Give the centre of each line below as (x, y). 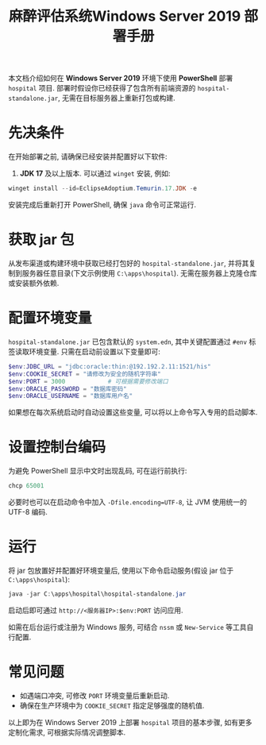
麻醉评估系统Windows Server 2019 (125, 16)
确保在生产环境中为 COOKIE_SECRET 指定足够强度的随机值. (112, 705)
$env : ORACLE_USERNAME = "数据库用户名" (71, 396)
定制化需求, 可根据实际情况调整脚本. (67, 732)
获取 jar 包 (41, 240)
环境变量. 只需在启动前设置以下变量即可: (95, 351)
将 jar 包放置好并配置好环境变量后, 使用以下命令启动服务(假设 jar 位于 (121, 570)
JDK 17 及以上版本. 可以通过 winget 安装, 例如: (95, 174)
